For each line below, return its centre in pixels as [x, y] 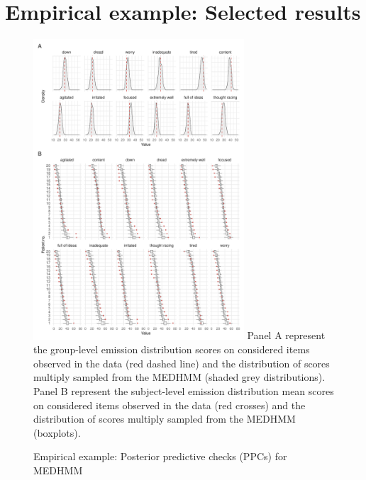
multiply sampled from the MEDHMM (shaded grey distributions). [179, 377]
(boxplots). [57, 432]
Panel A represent [286, 335]
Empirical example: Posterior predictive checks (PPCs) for [160, 456]
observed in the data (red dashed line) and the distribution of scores [182, 363]
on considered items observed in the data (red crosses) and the [170, 405]
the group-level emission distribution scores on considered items [172, 349]
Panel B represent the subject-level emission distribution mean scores [184, 390]
